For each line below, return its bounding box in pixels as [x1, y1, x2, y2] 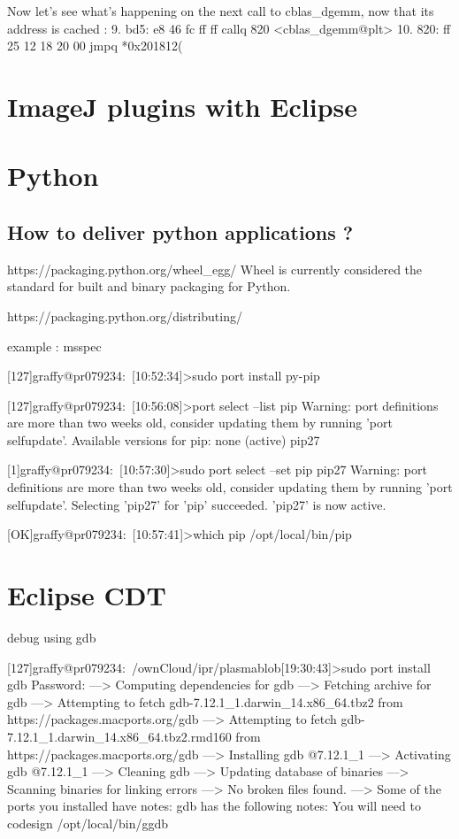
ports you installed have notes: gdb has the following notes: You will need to [7, 797, 421, 815]
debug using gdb [7, 627, 96, 646]
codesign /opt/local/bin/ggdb [7, 813, 169, 832]
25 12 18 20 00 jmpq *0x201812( [7, 36, 183, 55]
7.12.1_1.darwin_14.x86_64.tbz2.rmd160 [7, 727, 232, 745]
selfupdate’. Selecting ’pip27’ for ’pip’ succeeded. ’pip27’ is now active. [7, 495, 386, 513]
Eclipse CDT [7, 577, 166, 613]
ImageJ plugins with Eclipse [7, 88, 358, 124]
